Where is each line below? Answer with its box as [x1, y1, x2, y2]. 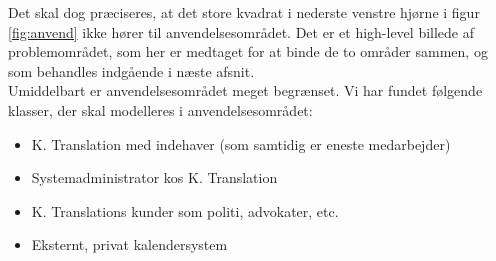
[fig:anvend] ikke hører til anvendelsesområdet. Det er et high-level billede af [8, 21, 475, 42]
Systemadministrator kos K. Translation [31, 167, 278, 188]
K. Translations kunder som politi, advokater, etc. [31, 200, 339, 221]
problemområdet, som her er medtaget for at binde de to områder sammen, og [8, 41, 488, 62]
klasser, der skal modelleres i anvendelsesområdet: [8, 99, 313, 120]
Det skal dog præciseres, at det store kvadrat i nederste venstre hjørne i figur [8, 2, 480, 22]
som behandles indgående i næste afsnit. [8, 60, 255, 81]
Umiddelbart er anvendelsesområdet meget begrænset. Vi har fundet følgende [8, 80, 483, 101]
